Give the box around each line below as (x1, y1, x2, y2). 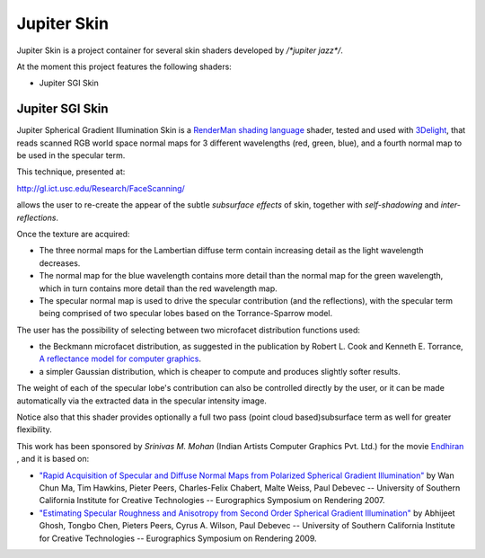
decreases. (39, 257, 81, 269)
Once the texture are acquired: (16, 228, 130, 239)
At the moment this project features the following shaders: (16, 61, 233, 72)
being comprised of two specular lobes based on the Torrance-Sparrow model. (39, 308, 333, 319)
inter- (440, 199, 462, 210)
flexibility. (16, 424, 53, 435)
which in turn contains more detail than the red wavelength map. (39, 283, 278, 294)
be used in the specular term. (16, 150, 126, 161)
